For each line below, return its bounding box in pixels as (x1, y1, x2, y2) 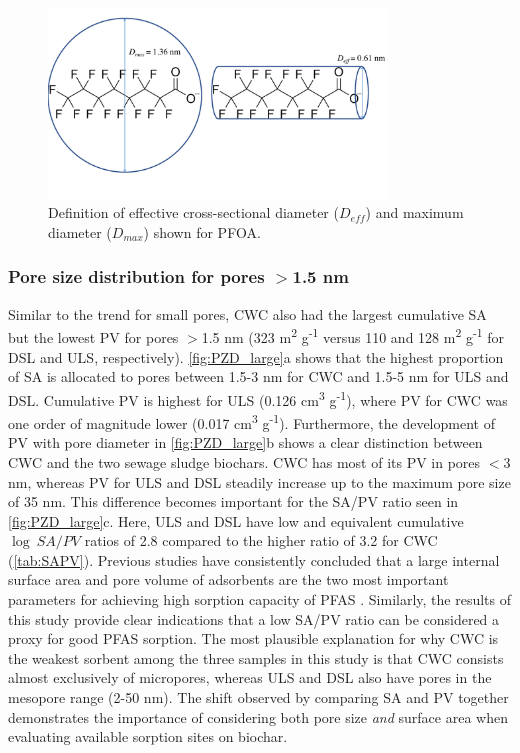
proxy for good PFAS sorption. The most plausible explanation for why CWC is (8, 628, 499, 649)
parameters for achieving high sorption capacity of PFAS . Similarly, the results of (8, 589, 512, 610)
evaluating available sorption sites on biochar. (8, 726, 288, 747)
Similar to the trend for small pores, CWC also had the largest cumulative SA (8, 303, 487, 324)
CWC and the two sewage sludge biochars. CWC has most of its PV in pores (8, 451, 481, 472)
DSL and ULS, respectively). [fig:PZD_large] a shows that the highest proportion (8, 346, 504, 367)
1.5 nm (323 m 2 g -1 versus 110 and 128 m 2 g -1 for (201, 324, 505, 348)
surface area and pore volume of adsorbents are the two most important (8, 569, 449, 590)
